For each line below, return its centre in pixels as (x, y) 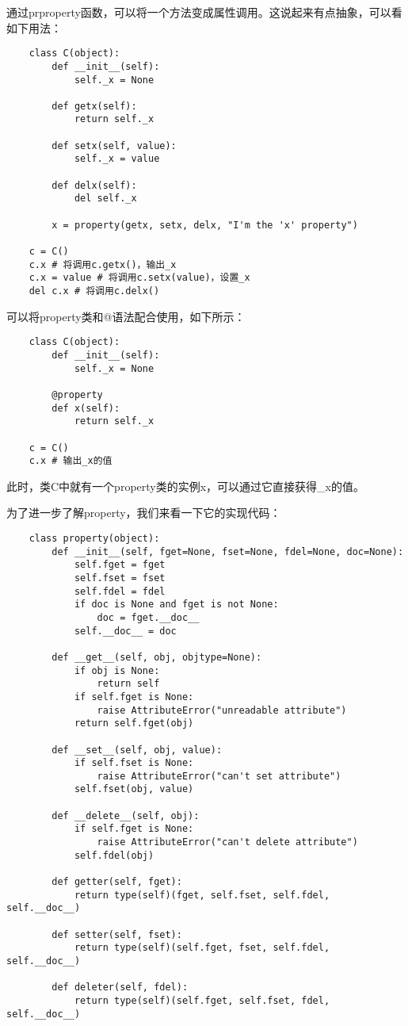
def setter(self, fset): (117, 934)
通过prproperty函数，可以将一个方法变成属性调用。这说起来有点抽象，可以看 (204, 12)
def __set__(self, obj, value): (137, 750)
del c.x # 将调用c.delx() (94, 291)
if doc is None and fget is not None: (176, 605)
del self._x (105, 199)
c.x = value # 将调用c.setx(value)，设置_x (139, 278)
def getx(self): (94, 106)
